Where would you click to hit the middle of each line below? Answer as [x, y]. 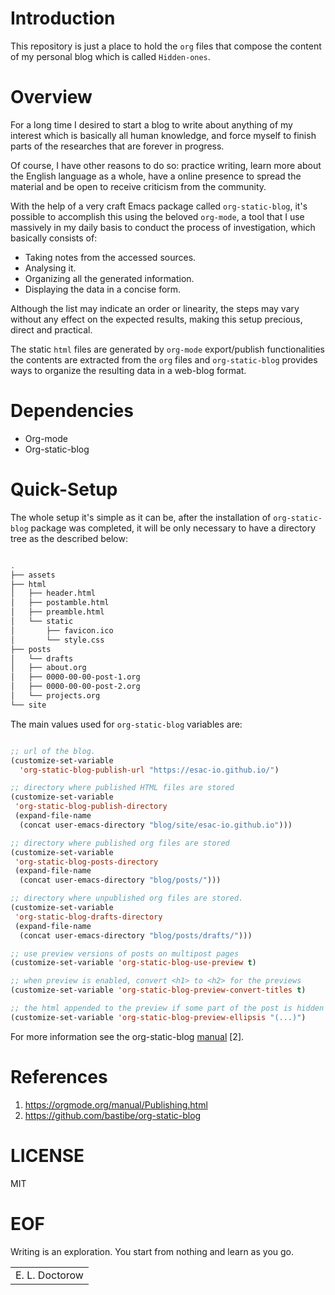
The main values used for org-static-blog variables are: [126, 724]
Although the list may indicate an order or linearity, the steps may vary [155, 308]
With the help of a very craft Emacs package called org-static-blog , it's [159, 206]
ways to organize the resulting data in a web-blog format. [128, 370]
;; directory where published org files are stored [120, 843]
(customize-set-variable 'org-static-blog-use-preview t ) [133, 963]
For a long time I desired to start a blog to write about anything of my [151, 124]
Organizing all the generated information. [109, 278]
